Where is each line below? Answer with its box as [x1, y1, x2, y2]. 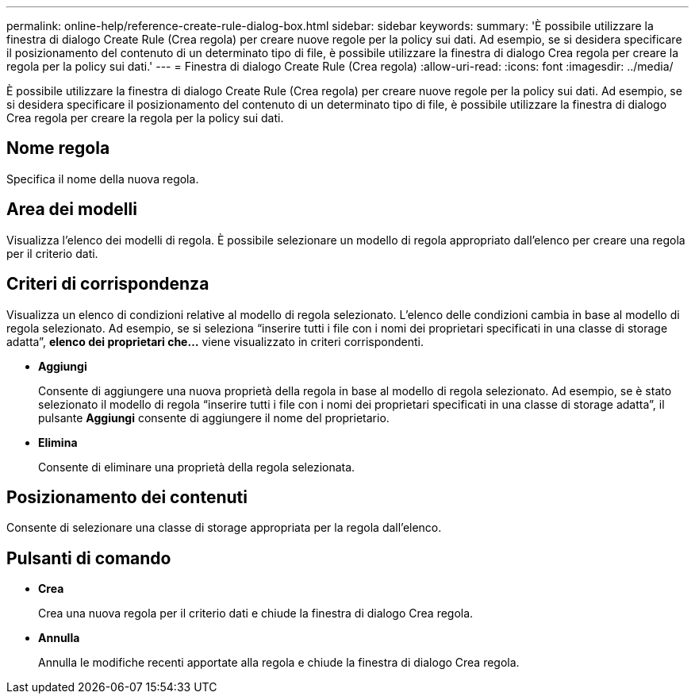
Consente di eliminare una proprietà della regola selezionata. [38, 460, 355, 474]
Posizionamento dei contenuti [6, 487, 248, 507]
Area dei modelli [6, 199, 137, 220]
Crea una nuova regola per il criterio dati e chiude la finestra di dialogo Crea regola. [38, 606, 474, 621]
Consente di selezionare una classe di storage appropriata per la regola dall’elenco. [6, 521, 442, 535]
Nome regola [6, 138, 110, 159]
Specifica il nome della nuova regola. [6, 171, 199, 186]
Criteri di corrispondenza [6, 274, 209, 294]
